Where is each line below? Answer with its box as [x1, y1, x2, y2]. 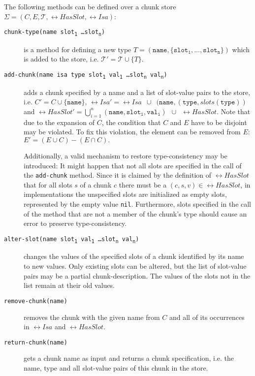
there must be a [119, 179, 167, 189]
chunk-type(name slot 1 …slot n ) [4, 29, 105, 37]
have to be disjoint [191, 117, 247, 127]
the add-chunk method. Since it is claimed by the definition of [24, 170, 212, 180]
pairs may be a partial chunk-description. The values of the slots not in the [24, 270, 251, 281]
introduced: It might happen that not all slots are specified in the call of [24, 160, 242, 170]
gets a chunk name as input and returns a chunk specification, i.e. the [24, 353, 234, 363]
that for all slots [24, 179, 72, 189]
